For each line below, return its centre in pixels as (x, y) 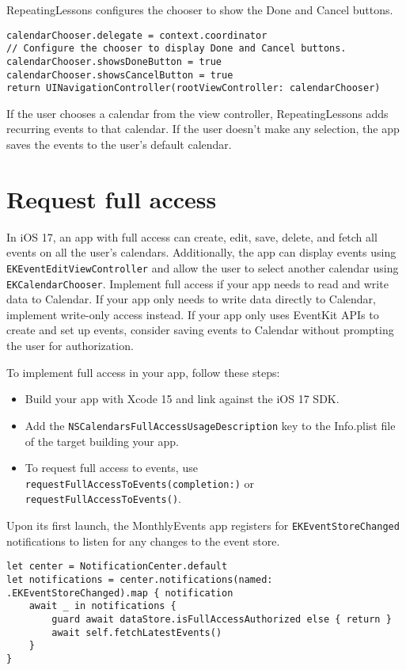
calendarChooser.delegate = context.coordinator (137, 35)
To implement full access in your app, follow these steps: (143, 372)
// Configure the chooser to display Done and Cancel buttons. (176, 49)
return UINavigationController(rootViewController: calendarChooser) (194, 88)
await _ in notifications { (102, 606)
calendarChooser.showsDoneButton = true (114, 61)
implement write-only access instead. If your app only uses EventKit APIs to (193, 314)
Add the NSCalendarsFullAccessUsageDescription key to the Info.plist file (210, 425)
